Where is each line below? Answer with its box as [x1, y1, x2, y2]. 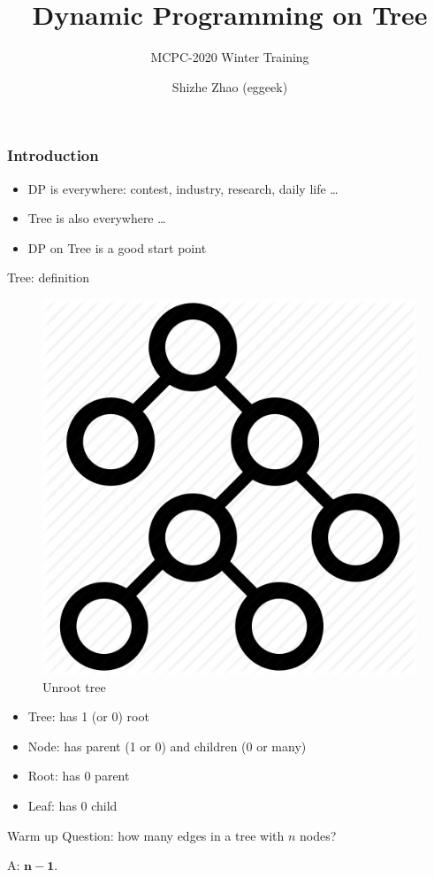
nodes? [300, 826, 337, 844]
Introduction [7, 144, 99, 166]
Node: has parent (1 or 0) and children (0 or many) [27, 736, 307, 755]
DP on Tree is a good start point [27, 238, 207, 257]
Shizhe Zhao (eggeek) [171, 77, 288, 96]
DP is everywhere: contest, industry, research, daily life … [27, 179, 339, 197]
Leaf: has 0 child [27, 796, 118, 814]
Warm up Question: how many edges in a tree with [7, 826, 285, 844]
